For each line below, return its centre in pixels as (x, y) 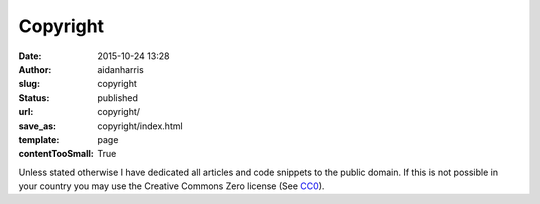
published (118, 97)
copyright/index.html (140, 126)
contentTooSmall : (56, 154)
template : (39, 139)
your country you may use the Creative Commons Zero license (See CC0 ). (171, 186)
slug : (29, 84)
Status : (34, 97)
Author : (35, 69)
